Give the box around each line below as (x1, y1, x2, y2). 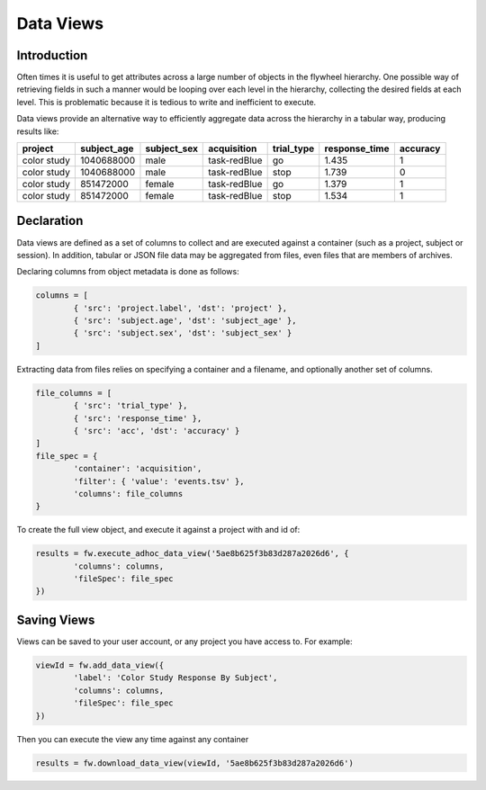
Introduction (16, 48, 88, 63)
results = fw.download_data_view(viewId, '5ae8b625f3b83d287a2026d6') (35, 758, 355, 768)
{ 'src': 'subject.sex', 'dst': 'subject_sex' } (73, 328, 292, 338)
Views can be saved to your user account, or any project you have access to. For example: (16, 635, 353, 647)
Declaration (16, 213, 84, 229)
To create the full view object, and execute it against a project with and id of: (16, 525, 301, 535)
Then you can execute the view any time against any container (16, 733, 249, 744)
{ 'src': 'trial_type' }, (73, 400, 188, 411)
